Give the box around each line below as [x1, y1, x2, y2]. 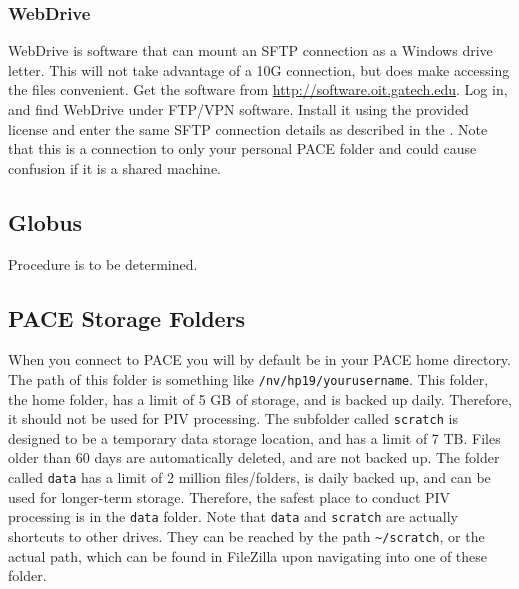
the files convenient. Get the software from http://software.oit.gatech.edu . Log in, [8, 79, 508, 100]
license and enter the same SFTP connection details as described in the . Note [8, 118, 488, 139]
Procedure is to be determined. [8, 253, 198, 274]
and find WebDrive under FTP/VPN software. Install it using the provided [8, 99, 469, 119]
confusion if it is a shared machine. [8, 157, 221, 178]
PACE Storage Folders [8, 302, 246, 333]
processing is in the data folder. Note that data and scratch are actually [8, 506, 458, 527]
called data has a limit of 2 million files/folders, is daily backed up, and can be [8, 467, 491, 488]
